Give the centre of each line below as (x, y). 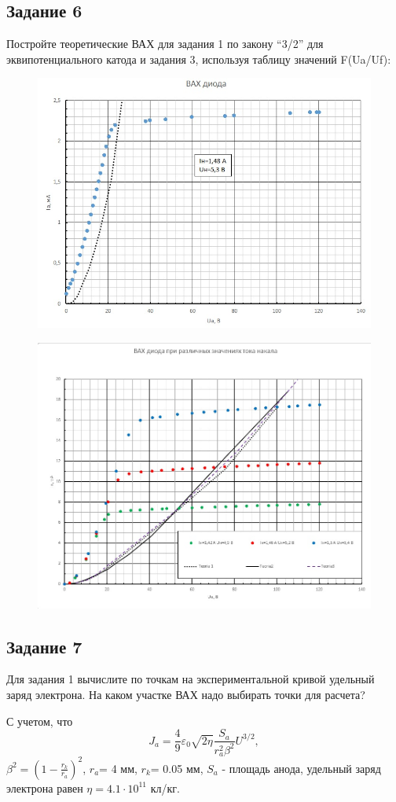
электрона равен (45, 787)
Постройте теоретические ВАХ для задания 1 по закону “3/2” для (165, 44)
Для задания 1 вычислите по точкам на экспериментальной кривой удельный (191, 679)
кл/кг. (165, 787)
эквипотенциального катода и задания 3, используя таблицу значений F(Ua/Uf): (199, 59)
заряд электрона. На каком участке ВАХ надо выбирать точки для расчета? (186, 695)
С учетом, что (40, 721)
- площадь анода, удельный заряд (301, 768)
